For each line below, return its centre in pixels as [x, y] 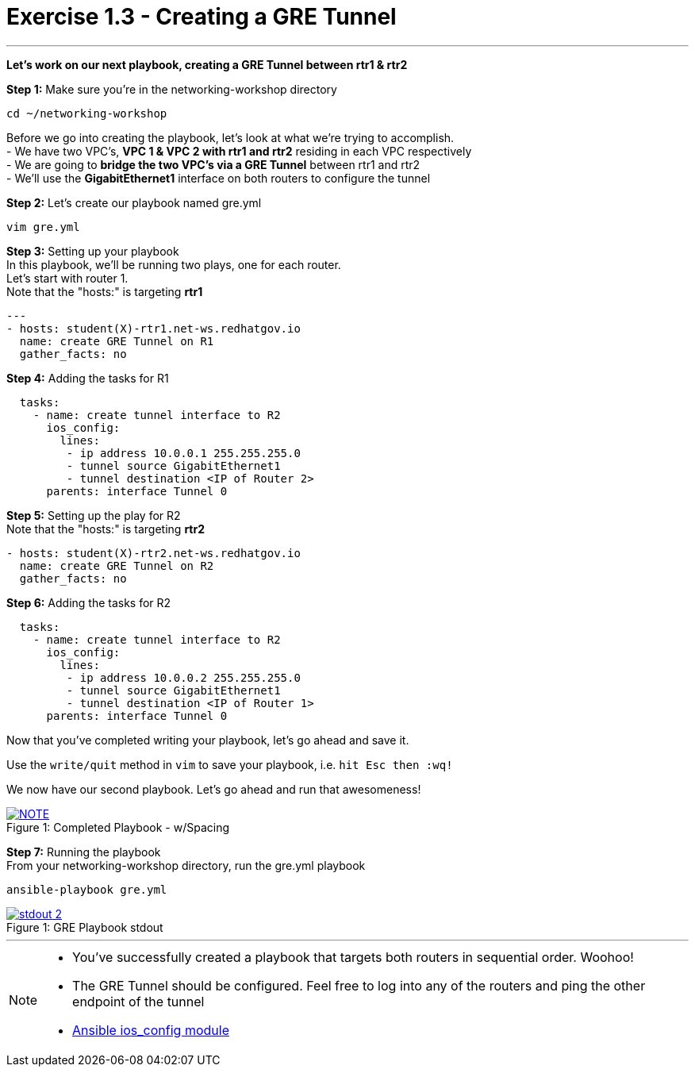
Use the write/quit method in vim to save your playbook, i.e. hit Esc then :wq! [230, 764]
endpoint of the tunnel [138, 1001]
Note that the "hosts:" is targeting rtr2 [106, 529]
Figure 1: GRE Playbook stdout [85, 927]
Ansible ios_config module [151, 1030]
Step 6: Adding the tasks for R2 [89, 602]
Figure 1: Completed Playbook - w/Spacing [118, 827]
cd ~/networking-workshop [87, 113]
